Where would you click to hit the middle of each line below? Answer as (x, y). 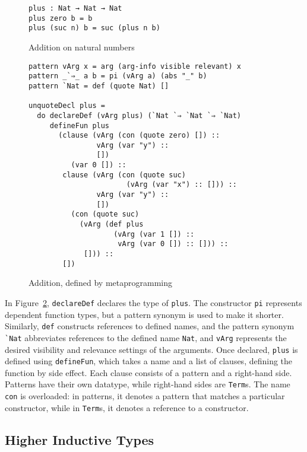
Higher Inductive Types (80, 439)
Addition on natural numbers (82, 47)
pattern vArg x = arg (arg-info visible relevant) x (135, 66)
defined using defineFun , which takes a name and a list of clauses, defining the (149, 361)
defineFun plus (80, 125)
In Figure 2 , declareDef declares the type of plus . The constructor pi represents (153, 302)
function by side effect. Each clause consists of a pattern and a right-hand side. (148, 372)
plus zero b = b (61, 18)
